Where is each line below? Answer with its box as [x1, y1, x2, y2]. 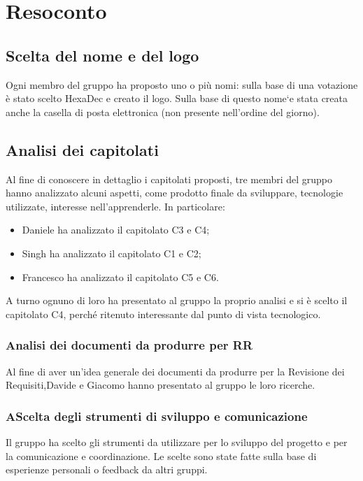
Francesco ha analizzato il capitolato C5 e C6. [22, 269, 219, 284]
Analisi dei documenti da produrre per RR [6, 336, 253, 354]
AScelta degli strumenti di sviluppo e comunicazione [6, 407, 308, 424]
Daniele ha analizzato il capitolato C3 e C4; [22, 222, 210, 237]
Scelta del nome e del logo [6, 44, 199, 66]
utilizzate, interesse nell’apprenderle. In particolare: [6, 199, 225, 213]
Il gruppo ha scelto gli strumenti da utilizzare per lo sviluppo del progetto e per [6, 434, 348, 449]
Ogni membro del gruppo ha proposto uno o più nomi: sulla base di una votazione [6, 77, 358, 92]
